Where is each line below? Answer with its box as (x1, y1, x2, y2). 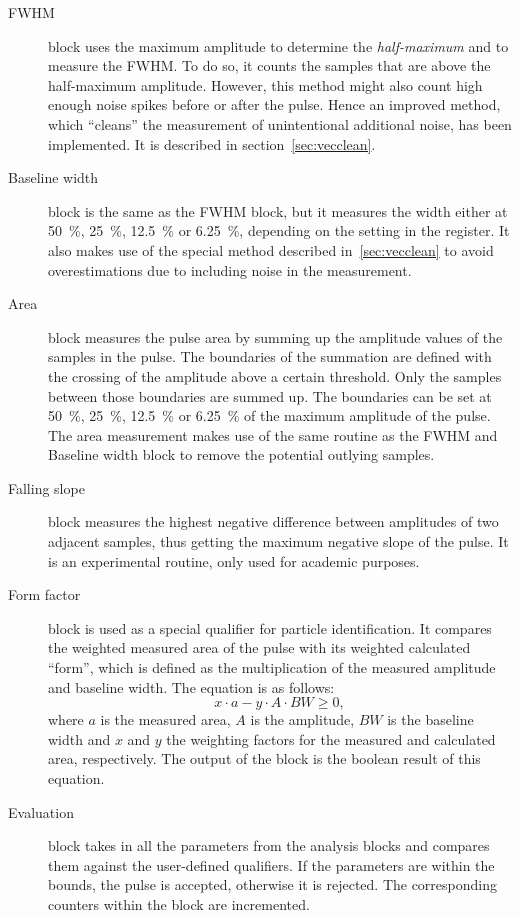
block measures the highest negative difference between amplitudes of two (48, 511, 499, 532)
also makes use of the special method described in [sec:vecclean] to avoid (48, 239, 494, 260)
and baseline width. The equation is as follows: (48, 676, 335, 697)
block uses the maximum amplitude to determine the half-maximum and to (48, 35, 509, 56)
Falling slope (8, 477, 85, 498)
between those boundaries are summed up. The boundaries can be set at (48, 385, 492, 406)
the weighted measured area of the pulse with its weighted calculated (48, 637, 471, 658)
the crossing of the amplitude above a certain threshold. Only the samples (48, 365, 502, 386)
